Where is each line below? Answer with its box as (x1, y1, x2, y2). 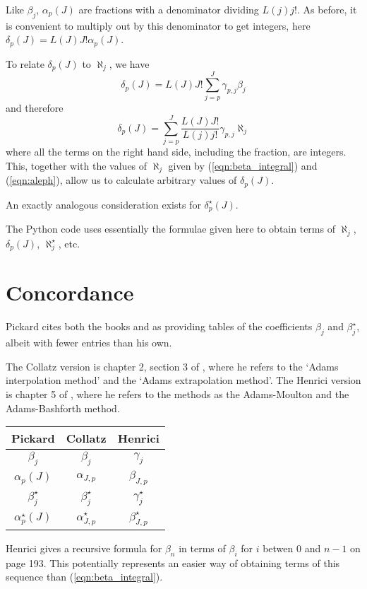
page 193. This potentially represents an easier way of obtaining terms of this (6, 555, 340, 570)
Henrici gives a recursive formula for (6, 540, 162, 555)
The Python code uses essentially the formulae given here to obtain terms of (6, 221, 335, 236)
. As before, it (296, 2, 357, 16)
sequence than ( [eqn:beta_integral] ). (6, 569, 163, 584)
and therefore (6, 100, 64, 115)
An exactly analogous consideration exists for (6, 197, 201, 211)
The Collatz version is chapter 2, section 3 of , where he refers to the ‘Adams (6, 358, 339, 373)
